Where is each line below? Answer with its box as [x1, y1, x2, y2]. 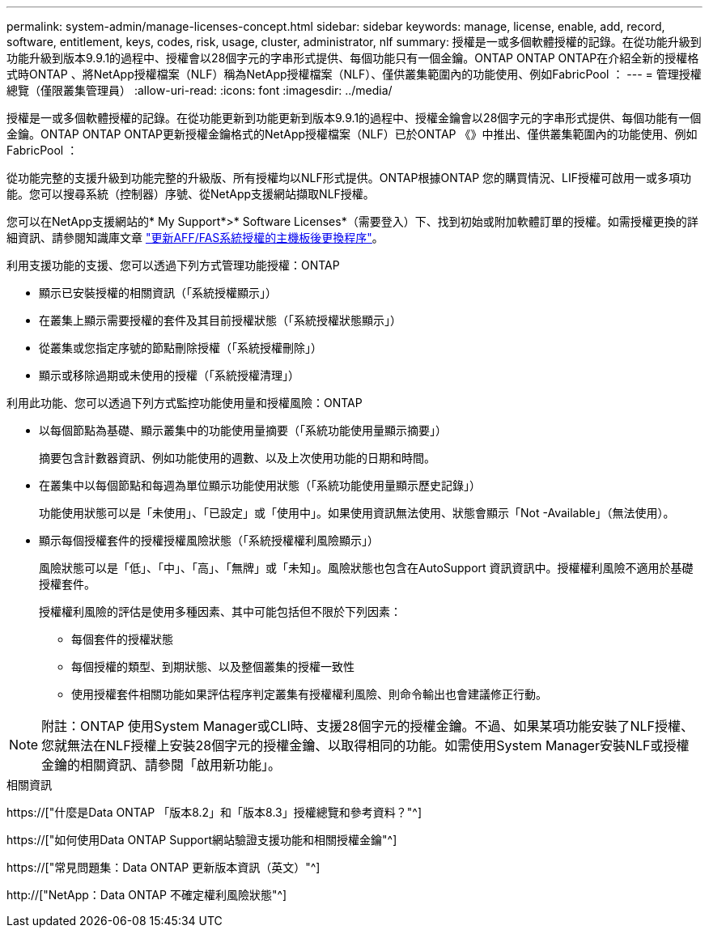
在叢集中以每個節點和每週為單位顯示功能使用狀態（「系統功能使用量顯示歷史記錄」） [39, 478, 481, 492]
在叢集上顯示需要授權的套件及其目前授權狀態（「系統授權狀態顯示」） [39, 313, 401, 327]
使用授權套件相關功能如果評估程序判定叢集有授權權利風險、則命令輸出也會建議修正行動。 [71, 687, 547, 701]
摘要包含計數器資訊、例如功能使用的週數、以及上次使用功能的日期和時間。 [39, 451, 435, 465]
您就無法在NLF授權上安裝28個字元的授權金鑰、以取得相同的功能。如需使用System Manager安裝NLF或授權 [41, 737, 690, 754]
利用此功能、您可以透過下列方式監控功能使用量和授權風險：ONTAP [6, 396, 363, 410]
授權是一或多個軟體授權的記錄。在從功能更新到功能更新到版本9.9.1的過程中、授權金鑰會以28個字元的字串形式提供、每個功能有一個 [6, 111, 702, 125]
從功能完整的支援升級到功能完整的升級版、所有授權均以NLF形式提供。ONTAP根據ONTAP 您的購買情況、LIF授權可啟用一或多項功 [6, 171, 692, 185]
